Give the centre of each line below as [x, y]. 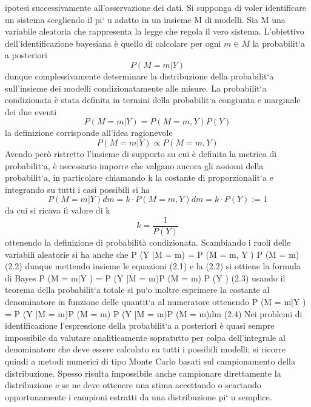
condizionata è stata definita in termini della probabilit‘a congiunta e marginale [153, 100]
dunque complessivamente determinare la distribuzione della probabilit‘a [139, 76]
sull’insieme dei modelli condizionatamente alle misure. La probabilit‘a [136, 88]
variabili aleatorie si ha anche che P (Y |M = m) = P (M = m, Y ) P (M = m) [152, 254]
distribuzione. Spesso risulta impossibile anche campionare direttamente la [143, 373]
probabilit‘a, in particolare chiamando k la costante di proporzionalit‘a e [139, 177]
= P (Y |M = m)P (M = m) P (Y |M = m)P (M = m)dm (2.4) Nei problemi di [154, 313]
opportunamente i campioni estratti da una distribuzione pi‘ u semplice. [139, 396]
